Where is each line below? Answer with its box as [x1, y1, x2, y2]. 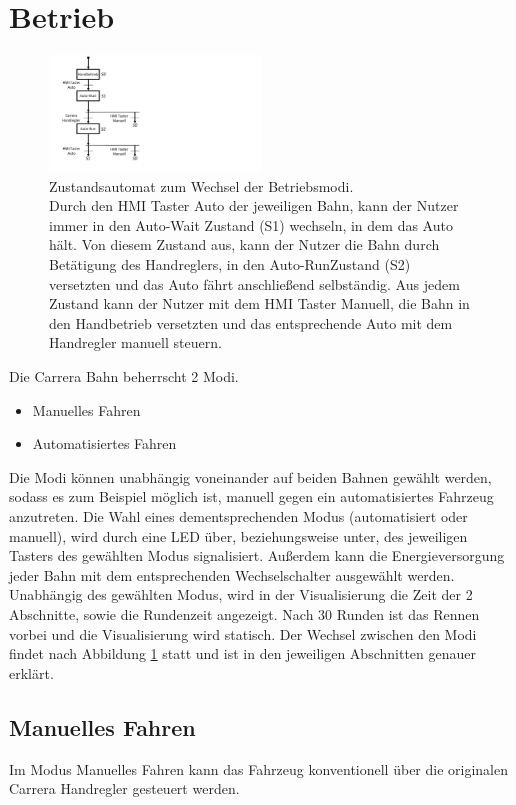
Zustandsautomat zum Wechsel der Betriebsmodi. [49, 175, 354, 196]
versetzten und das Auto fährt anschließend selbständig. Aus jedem [49, 273, 460, 294]
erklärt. [9, 662, 54, 683]
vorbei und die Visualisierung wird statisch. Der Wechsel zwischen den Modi [9, 623, 477, 644]
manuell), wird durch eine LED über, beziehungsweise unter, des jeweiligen [9, 525, 468, 546]
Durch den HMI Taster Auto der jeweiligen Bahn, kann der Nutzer [49, 195, 459, 216]
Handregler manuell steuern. [49, 332, 222, 353]
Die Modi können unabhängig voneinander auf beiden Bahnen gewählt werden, [9, 466, 492, 487]
